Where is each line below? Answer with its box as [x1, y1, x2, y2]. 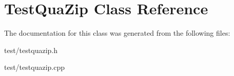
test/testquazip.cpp [4, 62, 65, 72]
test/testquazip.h [4, 44, 57, 55]
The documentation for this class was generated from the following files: [4, 28, 230, 38]
